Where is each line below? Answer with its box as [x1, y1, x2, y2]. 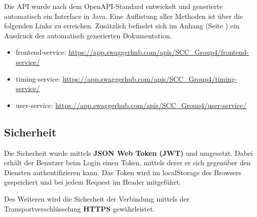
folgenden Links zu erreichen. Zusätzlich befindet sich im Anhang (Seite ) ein [4, 20, 240, 31]
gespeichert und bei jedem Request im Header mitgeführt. [4, 177, 181, 187]
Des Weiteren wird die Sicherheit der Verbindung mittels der [4, 193, 190, 204]
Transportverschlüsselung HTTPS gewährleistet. [4, 203, 155, 214]
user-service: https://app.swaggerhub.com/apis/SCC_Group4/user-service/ [15, 100, 247, 110]
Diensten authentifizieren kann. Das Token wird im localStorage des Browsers [4, 167, 242, 177]
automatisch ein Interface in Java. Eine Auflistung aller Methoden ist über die [4, 10, 243, 21]
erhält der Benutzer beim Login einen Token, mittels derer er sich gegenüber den [4, 157, 251, 168]
